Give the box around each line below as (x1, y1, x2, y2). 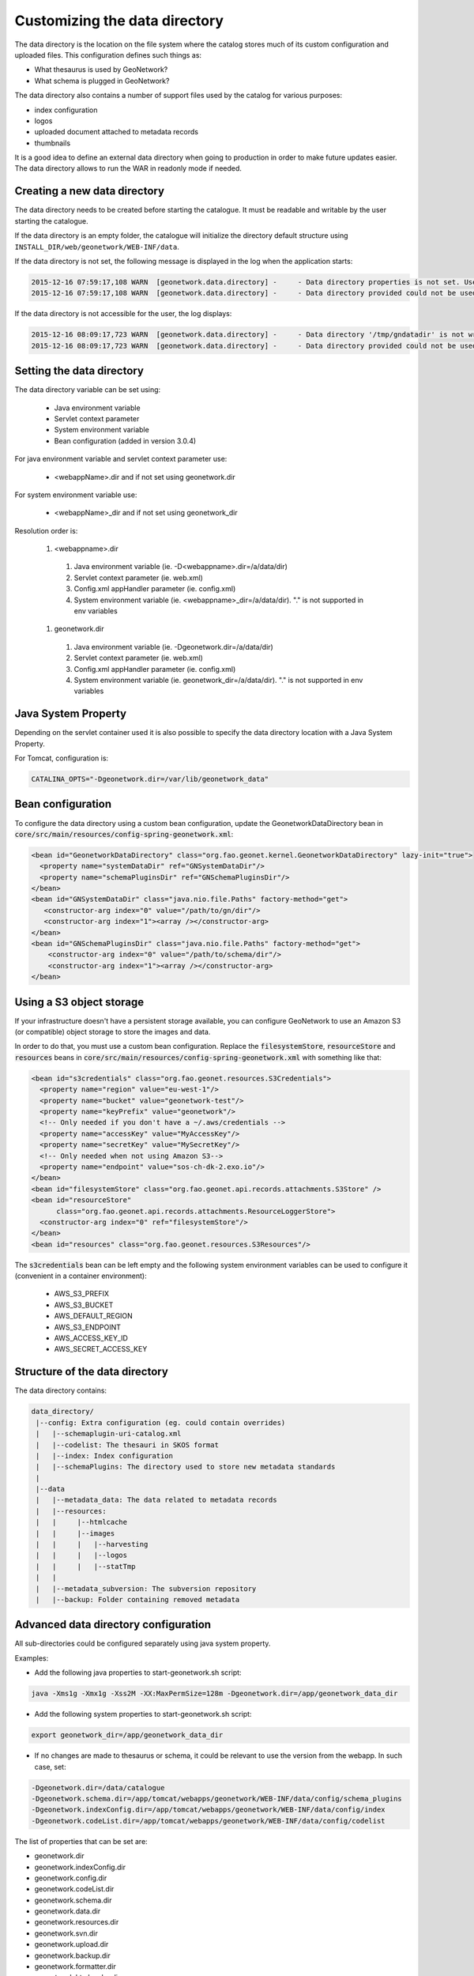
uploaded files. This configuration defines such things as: (14, 50, 201, 59)
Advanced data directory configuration (14, 1618, 212, 1631)
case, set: (34, 1762, 66, 1771)
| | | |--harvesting (36, 1540, 149, 1549)
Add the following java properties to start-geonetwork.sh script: (34, 1668, 242, 1677)
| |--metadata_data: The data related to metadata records (36, 1495, 277, 1505)
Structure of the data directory (14, 1365, 169, 1378)
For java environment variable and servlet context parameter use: (14, 454, 228, 464)
